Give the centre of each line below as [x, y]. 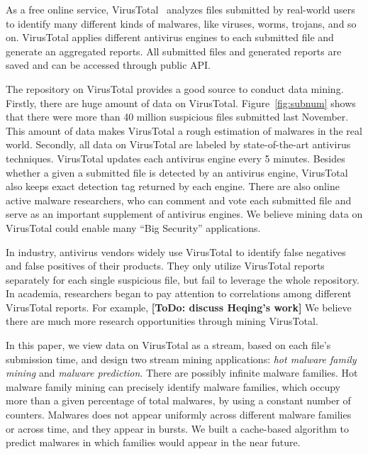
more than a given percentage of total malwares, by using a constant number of [178, 400]
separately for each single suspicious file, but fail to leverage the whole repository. [183, 279]
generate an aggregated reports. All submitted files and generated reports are [174, 51]
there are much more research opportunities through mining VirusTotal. [162, 321]
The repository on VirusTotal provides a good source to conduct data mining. [175, 88]
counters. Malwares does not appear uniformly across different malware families [179, 415]
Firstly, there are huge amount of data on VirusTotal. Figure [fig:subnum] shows [181, 103]
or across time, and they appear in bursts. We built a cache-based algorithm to [177, 428]
